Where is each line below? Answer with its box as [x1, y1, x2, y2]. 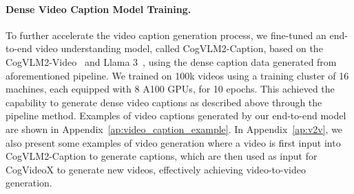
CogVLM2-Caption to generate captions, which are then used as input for [6, 149, 317, 163]
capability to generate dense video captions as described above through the [6, 95, 322, 109]
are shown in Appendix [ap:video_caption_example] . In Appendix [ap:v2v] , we [6, 121, 343, 136]
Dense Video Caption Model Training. [6, 1, 191, 16]
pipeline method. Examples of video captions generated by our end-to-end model [6, 108, 346, 123]
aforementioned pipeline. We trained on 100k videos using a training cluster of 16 [6, 68, 349, 82]
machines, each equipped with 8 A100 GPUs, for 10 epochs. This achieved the [6, 82, 335, 96]
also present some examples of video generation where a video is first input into [6, 135, 341, 149]
